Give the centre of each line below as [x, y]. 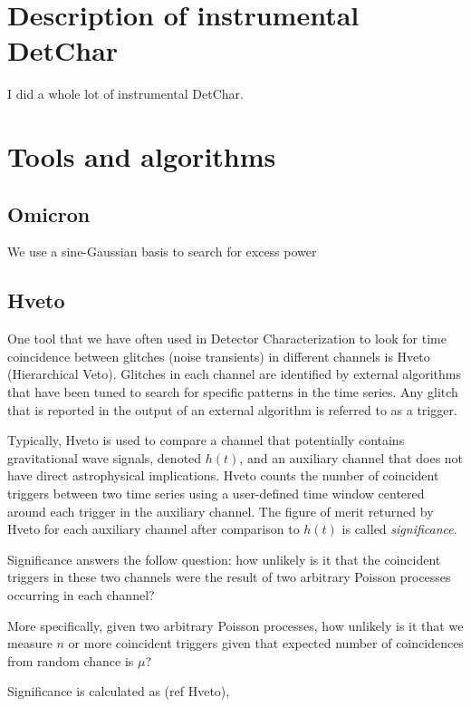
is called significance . [399, 529]
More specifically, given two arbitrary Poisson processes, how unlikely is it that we [235, 625]
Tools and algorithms [142, 156]
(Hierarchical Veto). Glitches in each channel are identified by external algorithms [234, 374]
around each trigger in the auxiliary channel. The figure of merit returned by [221, 511]
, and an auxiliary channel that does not [351, 457]
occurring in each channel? [81, 595]
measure [30, 643]
